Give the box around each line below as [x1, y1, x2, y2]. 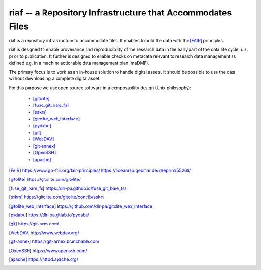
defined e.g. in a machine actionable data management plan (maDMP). [9, 60, 150, 66]
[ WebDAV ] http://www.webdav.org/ [9, 230, 79, 236]
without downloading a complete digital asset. [9, 75, 101, 82]
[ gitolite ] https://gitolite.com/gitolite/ [9, 177, 81, 182]
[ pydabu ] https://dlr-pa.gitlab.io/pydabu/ [9, 212, 89, 218]
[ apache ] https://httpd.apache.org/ [9, 256, 78, 262]
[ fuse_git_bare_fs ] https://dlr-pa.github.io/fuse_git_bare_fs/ [9, 185, 127, 191]
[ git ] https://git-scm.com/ [9, 221, 60, 227]
